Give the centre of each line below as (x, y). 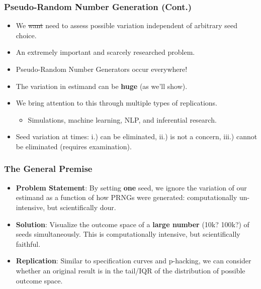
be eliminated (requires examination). (74, 146)
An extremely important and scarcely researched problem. (105, 52)
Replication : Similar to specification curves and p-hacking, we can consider (134, 261)
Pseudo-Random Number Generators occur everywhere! (102, 69)
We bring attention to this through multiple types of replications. (116, 103)
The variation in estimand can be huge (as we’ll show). (102, 86)
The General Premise (48, 169)
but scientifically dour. (81, 207)
